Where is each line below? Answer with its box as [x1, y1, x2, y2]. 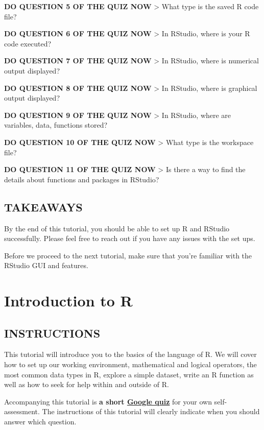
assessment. [4, 406, 40, 417]
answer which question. [4, 416, 77, 427]
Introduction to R [4, 290, 133, 311]
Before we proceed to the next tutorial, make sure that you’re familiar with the [4, 250, 252, 260]
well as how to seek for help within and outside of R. [4, 379, 169, 390]
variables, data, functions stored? [4, 120, 108, 130]
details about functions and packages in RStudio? [4, 174, 159, 184]
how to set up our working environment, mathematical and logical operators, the [4, 359, 257, 370]
